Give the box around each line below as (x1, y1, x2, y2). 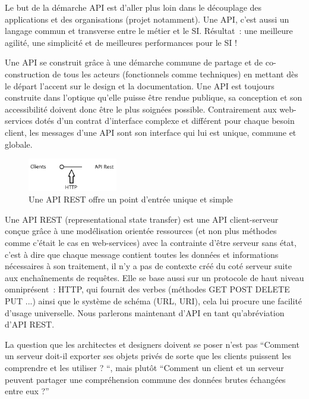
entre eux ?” (5, 385, 49, 397)
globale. (5, 138, 33, 150)
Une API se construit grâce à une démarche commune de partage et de (5, 56, 263, 68)
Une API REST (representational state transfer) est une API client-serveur (5, 213, 279, 225)
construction (5, 67, 50, 80)
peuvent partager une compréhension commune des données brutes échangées (5, 373, 286, 385)
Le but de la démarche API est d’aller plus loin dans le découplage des (5, 1, 262, 13)
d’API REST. (5, 318, 55, 331)
